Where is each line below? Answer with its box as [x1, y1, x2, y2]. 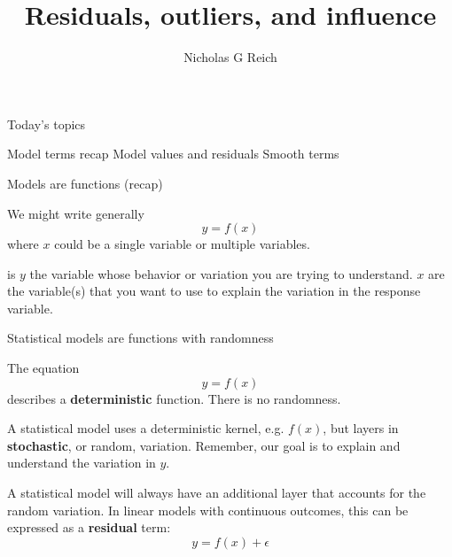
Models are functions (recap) [7, 174, 163, 192]
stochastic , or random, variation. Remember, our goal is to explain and [7, 436, 401, 454]
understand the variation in [7, 453, 156, 472]
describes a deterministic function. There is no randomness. [7, 389, 341, 407]
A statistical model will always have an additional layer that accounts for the [7, 484, 426, 502]
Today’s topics [7, 114, 86, 133]
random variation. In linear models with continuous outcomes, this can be [7, 500, 409, 519]
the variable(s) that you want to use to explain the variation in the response [7, 282, 421, 300]
